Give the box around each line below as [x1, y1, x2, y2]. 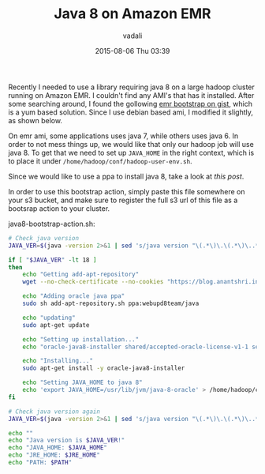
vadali [122, 31, 143, 40]
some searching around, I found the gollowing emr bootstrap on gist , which [8, 99, 252, 108]
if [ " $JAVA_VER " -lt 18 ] [8, 256, 97, 264]
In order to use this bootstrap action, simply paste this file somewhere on [8, 186, 246, 196]
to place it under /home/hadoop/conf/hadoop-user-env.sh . [8, 156, 192, 166]
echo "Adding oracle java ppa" [22, 292, 125, 300]
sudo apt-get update [22, 321, 90, 329]
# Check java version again [8, 408, 101, 416]
